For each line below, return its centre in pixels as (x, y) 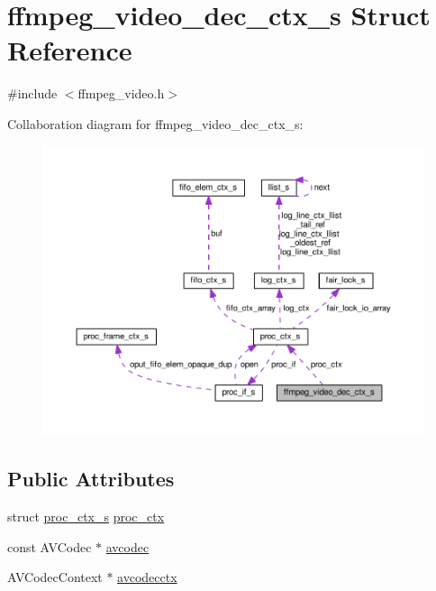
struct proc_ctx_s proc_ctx (86, 517)
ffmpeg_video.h (121, 93)
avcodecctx (147, 577)
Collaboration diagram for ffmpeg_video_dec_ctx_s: (155, 123)
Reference (70, 50)
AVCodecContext (55, 577)
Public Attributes (91, 479)
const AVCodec (50, 546)
